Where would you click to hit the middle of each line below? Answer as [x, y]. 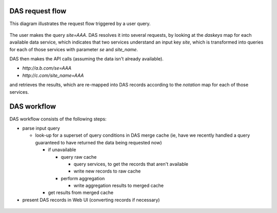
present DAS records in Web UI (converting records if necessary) [91, 200]
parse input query [41, 128]
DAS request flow [38, 11]
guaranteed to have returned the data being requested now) [98, 142]
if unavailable [62, 150]
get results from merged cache [81, 193]
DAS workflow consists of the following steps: [58, 119]
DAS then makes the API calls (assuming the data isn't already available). [86, 59]
